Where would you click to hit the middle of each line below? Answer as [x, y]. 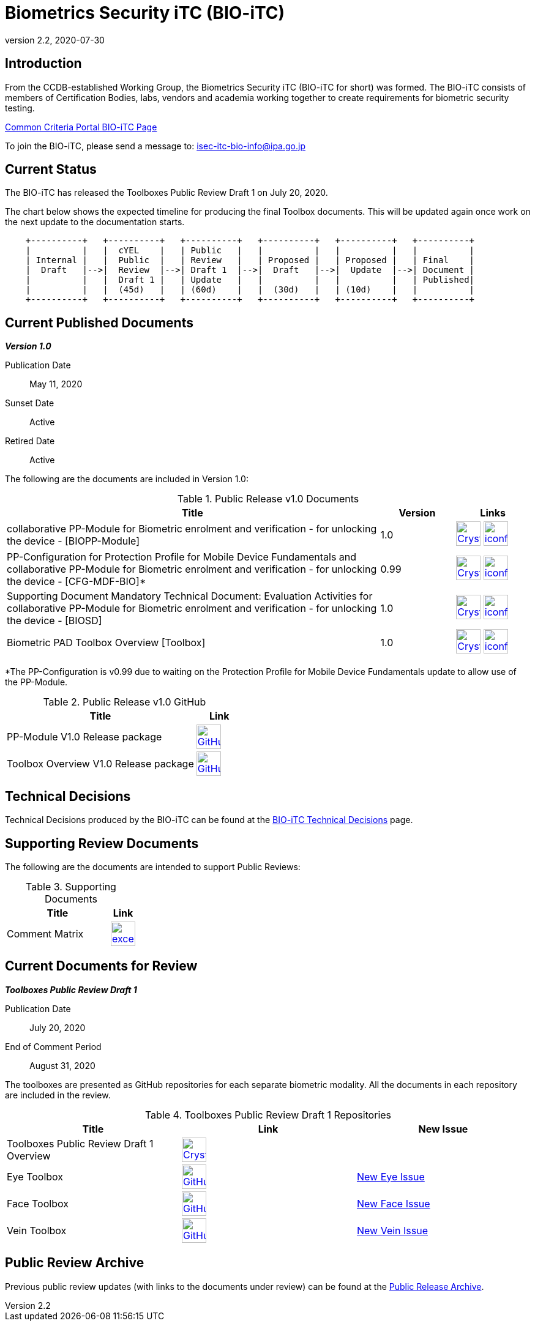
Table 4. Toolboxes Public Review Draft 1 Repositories [268, 1115]
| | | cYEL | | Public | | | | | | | [250, 251]
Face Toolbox [38, 1203]
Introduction [43, 64]
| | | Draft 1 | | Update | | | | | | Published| [250, 280]
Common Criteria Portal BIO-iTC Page [81, 127]
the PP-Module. [36, 682]
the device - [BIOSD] [54, 621]
